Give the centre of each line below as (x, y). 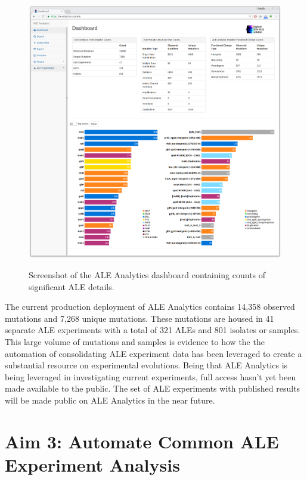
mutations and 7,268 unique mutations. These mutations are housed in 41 (139, 318)
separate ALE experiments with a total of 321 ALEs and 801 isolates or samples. (153, 330)
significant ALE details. (72, 286)
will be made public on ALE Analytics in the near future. (110, 400)
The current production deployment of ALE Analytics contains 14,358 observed (150, 307)
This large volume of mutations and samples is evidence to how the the (135, 341)
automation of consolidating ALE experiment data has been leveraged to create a (153, 353)
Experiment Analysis (92, 464)
